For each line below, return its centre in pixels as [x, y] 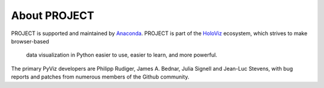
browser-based [30, 41]
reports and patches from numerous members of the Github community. [100, 77]
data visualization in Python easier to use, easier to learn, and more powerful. [121, 55]
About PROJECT [52, 15]
